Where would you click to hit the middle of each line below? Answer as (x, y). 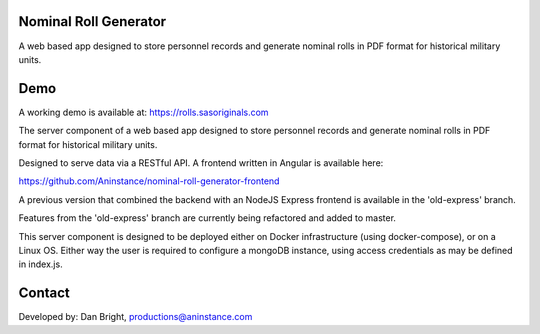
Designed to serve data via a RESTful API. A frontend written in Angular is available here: (201, 162)
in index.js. (41, 264)
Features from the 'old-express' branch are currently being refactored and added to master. (207, 218)
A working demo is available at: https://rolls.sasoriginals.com (143, 112)
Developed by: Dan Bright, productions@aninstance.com (135, 317)
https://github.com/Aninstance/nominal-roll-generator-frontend (149, 181)
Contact (44, 293)
